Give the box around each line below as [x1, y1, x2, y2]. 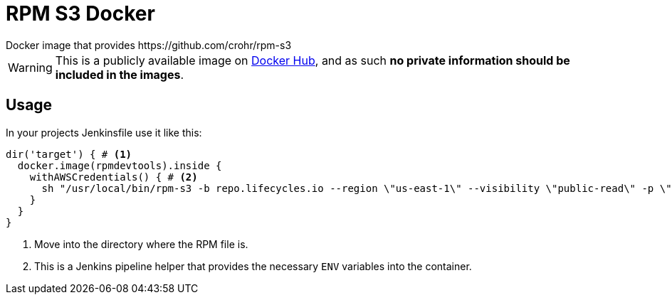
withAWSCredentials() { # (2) [29, 171, 198, 183]
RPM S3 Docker [6, 1, 155, 26]
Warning [8, 60, 53, 75]
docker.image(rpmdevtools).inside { [17, 159, 222, 171]
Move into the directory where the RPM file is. [34, 237, 248, 250]
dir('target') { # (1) [6, 148, 132, 160]
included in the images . [55, 67, 184, 82]
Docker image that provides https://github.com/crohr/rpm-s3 [6, 38, 292, 51]
